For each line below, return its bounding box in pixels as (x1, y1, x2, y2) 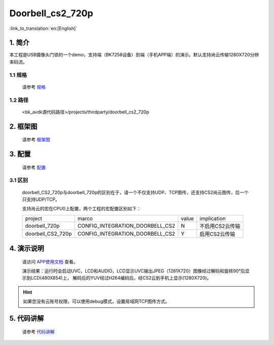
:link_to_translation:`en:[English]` (9, 25, 78, 31)
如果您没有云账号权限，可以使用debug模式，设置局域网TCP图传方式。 (23, 298, 170, 304)
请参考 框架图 (22, 137, 50, 143)
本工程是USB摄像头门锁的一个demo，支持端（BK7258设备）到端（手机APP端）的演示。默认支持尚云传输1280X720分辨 (9, 52, 259, 58)
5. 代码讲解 (9, 314, 44, 323)
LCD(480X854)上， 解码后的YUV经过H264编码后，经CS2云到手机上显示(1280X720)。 (30, 275, 212, 281)
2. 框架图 (9, 122, 38, 131)
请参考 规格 (22, 84, 46, 90)
